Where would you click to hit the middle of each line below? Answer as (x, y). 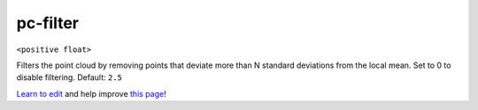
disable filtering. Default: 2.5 (69, 77)
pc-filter (48, 23)
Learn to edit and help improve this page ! (92, 93)
